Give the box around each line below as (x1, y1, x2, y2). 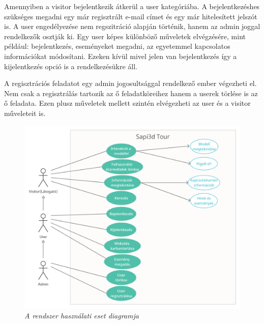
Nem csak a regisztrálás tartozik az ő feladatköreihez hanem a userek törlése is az (4, 87, 258, 98)
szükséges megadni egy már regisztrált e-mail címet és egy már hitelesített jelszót (4, 11, 257, 21)
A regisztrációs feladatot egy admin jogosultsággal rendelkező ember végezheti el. (4, 78, 257, 89)
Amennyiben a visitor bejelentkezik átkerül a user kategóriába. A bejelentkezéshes (4, 1, 260, 11)
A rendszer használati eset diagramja (24, 310, 139, 321)
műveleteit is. (4, 107, 46, 118)
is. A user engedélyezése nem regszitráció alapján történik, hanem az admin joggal (4, 21, 260, 32)
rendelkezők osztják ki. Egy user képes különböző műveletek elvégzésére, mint (4, 31, 246, 41)
